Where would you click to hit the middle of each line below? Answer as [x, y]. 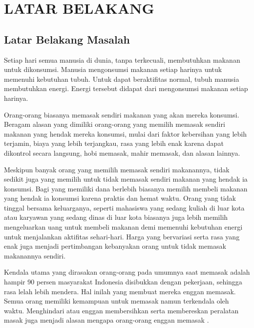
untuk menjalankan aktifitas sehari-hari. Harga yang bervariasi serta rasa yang [122, 236]
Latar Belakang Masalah [67, 39]
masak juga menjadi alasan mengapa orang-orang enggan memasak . [106, 320]
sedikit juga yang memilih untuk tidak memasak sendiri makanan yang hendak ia [126, 179]
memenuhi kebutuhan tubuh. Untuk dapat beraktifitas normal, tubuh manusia [122, 79]
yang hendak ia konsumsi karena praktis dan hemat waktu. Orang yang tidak [120, 198]
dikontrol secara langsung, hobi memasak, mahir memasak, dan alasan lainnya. [122, 152]
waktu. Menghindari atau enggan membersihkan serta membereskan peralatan [121, 310]
